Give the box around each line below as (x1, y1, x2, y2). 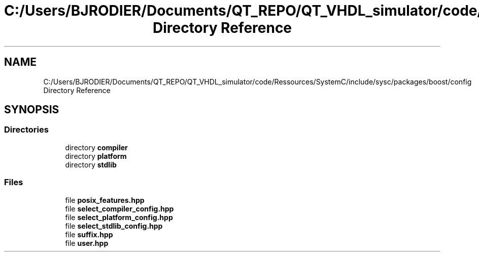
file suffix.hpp (65, 230, 113, 239)
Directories (4, 124, 49, 135)
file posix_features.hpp (65, 195, 145, 204)
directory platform (65, 151, 127, 160)
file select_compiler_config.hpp (65, 204, 174, 213)
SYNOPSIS (4, 103, 59, 116)
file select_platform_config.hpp (65, 212, 173, 222)
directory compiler (65, 143, 128, 152)
